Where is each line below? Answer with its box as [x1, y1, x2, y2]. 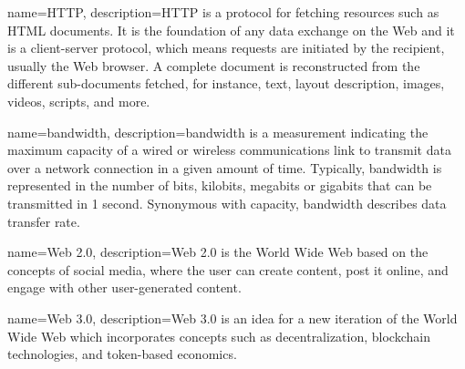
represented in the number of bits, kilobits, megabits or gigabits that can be [7, 176, 432, 195]
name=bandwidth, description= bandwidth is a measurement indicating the [7, 122, 429, 141]
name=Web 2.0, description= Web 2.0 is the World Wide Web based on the [7, 242, 429, 261]
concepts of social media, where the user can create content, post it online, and [7, 260, 449, 279]
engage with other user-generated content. [7, 278, 242, 297]
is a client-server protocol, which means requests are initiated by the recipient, [7, 38, 445, 57]
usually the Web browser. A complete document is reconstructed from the [7, 56, 420, 75]
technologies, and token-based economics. [7, 344, 237, 364]
